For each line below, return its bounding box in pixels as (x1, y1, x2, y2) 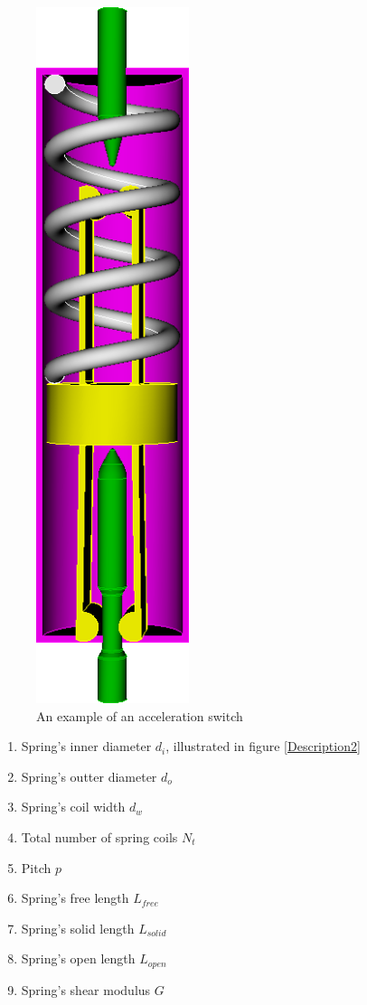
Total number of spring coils (21, 827, 178, 846)
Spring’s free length (21, 888, 129, 907)
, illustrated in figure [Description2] (165, 737, 361, 756)
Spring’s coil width (21, 797, 126, 816)
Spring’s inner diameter (21, 737, 152, 756)
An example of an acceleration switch (36, 706, 243, 725)
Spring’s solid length (21, 918, 135, 937)
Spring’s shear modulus (21, 980, 151, 999)
